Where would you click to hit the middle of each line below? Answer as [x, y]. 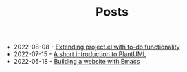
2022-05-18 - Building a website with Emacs [77, 62]
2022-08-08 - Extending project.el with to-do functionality [97, 47]
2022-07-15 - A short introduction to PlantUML [80, 54]
